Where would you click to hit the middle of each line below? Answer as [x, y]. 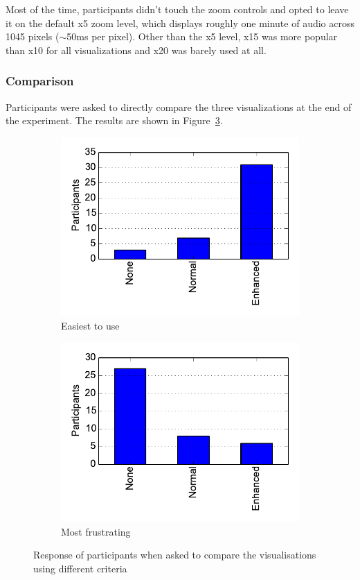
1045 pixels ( [33, 36]
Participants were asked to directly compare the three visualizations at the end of [179, 106]
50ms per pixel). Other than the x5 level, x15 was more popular [202, 36]
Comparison [40, 81]
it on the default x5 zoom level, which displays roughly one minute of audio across [180, 23]
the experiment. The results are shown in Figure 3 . [114, 120]
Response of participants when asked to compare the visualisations [175, 555]
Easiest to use [90, 326]
